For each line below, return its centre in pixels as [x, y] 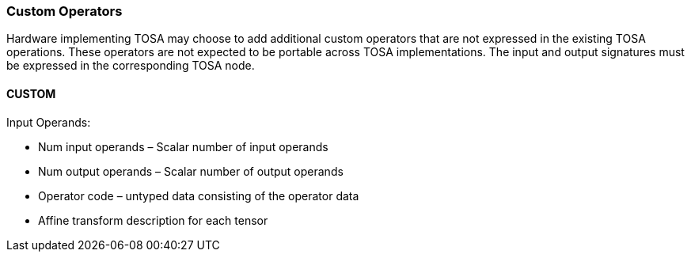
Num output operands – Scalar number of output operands [191, 171]
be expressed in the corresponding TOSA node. [131, 66]
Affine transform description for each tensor [153, 220]
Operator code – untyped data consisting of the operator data [199, 195]
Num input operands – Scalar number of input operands [183, 146]
